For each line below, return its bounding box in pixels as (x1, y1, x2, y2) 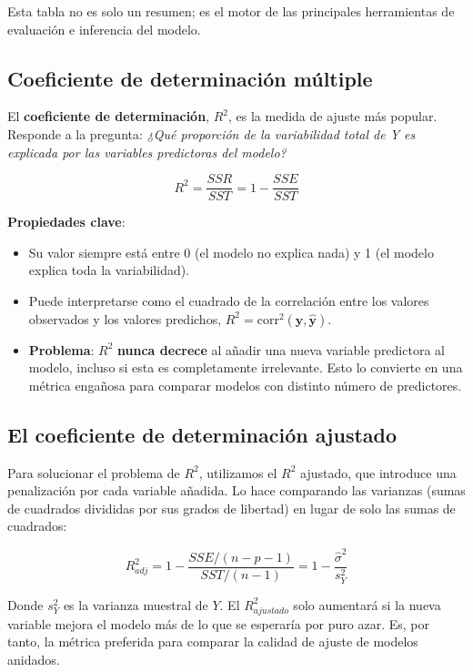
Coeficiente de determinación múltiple (7, 64, 373, 92)
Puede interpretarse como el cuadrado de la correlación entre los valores (28, 291, 429, 311)
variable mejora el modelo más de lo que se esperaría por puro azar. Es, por (7, 614, 429, 633)
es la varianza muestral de (63, 595, 208, 614)
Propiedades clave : (7, 212, 126, 231)
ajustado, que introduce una (300, 463, 457, 482)
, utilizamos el (198, 463, 277, 482)
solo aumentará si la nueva (293, 595, 441, 614)
